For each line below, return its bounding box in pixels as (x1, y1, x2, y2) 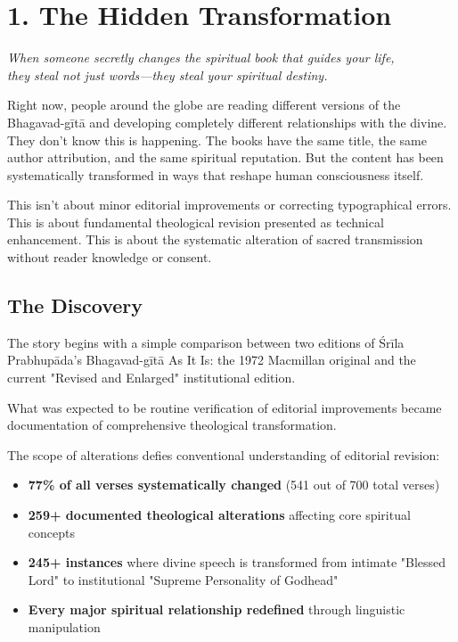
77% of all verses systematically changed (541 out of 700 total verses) (28, 475, 440, 494)
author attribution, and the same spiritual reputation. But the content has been (7, 148, 444, 167)
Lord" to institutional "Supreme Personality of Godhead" (28, 570, 339, 588)
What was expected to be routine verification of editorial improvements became (7, 398, 442, 416)
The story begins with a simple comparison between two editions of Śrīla (7, 333, 405, 351)
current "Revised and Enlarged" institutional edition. (7, 368, 296, 387)
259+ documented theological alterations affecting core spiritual (28, 506, 411, 524)
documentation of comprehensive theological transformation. (7, 416, 337, 434)
